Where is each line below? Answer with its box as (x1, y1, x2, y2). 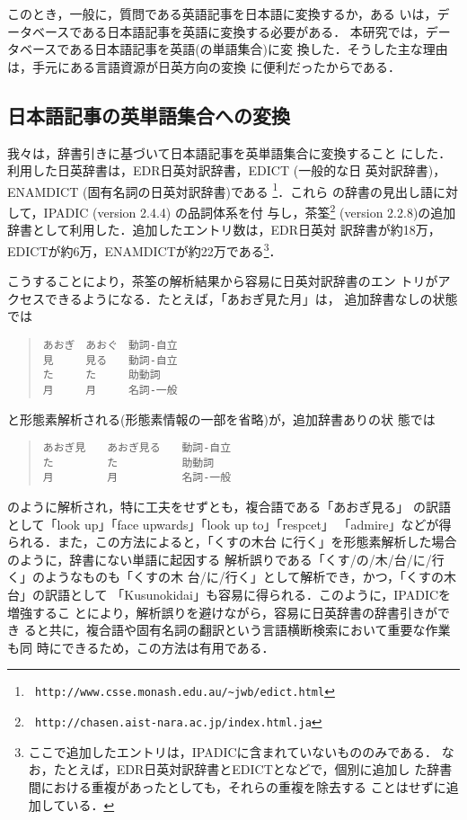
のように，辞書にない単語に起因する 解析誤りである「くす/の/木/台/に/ (7, 549, 432, 568)
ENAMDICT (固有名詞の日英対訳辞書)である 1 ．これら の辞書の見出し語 (7, 179, 433, 201)
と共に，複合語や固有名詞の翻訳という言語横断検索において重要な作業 (36, 620, 451, 639)
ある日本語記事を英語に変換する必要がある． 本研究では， (82, 22, 426, 40)
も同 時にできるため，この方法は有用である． (7, 637, 275, 656)
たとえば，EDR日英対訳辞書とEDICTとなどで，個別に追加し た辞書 (53, 760, 453, 779)
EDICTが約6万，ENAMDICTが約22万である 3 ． (7, 238, 282, 260)
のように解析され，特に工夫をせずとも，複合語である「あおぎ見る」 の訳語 (7, 497, 451, 516)
